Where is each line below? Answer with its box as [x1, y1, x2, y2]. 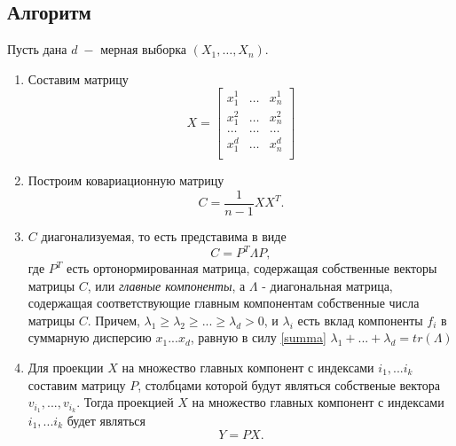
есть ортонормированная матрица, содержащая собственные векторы [67, 259, 437, 278]
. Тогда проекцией [76, 393, 174, 411]
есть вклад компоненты [297, 310, 423, 329]
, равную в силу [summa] [190, 328, 326, 347]
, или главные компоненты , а [87, 276, 246, 294]
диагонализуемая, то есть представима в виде [41, 226, 287, 245]
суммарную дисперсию [28, 328, 152, 347]
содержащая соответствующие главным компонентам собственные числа [28, 293, 420, 312]
